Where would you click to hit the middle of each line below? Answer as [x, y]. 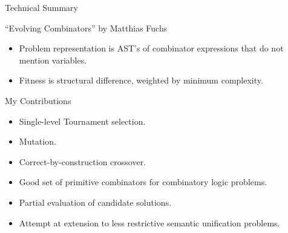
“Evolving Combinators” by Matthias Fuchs [86, 28]
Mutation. [38, 141]
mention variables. [53, 60]
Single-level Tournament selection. [82, 121]
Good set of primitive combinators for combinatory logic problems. [143, 182]
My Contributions [38, 100]
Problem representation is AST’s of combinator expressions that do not [151, 48]
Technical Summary [41, 7]
